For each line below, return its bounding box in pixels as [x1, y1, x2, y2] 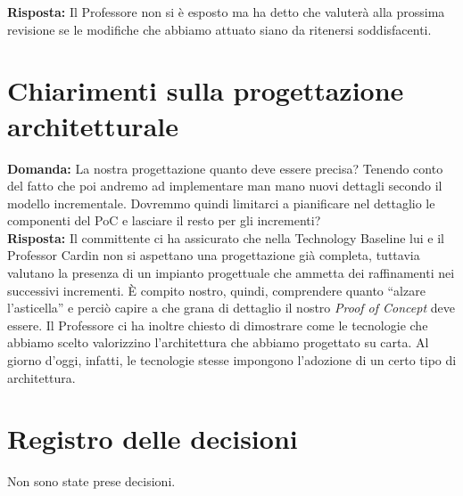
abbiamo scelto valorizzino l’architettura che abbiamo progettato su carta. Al [7, 333, 429, 352]
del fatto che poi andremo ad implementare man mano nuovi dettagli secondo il [7, 176, 442, 195]
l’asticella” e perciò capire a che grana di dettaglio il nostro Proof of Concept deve [7, 298, 455, 317]
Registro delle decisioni [7, 420, 298, 457]
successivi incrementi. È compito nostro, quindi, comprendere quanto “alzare [7, 281, 426, 299]
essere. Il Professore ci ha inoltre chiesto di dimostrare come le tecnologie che [7, 315, 428, 334]
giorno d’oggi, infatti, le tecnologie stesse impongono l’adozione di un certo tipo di [7, 351, 457, 370]
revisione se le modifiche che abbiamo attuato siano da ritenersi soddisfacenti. [7, 20, 432, 38]
